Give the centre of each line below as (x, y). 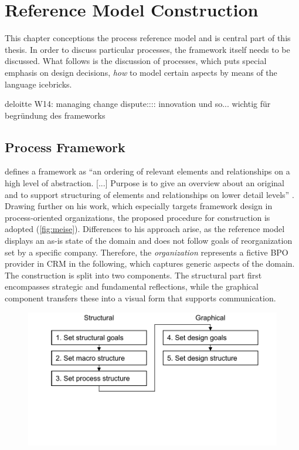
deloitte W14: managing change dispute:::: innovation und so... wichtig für (138, 104)
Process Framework (65, 147)
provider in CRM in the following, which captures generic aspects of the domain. (150, 263)
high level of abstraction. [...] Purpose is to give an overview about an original (145, 183)
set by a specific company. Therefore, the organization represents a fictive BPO (147, 252)
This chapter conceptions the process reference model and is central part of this (148, 38)
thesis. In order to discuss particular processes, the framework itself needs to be (147, 49)
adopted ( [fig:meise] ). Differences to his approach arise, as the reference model (145, 229)
